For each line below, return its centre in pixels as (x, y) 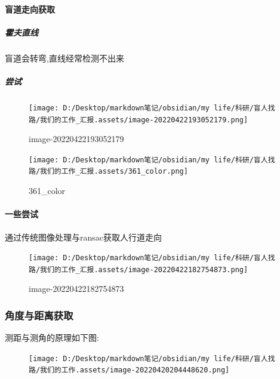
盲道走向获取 (30, 9)
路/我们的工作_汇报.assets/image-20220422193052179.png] (139, 120)
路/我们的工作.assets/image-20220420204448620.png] (129, 370)
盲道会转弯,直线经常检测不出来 (64, 58)
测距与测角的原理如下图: (52, 338)
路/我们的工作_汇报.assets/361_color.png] (108, 172)
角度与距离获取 (39, 315)
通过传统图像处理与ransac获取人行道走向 (84, 237)
